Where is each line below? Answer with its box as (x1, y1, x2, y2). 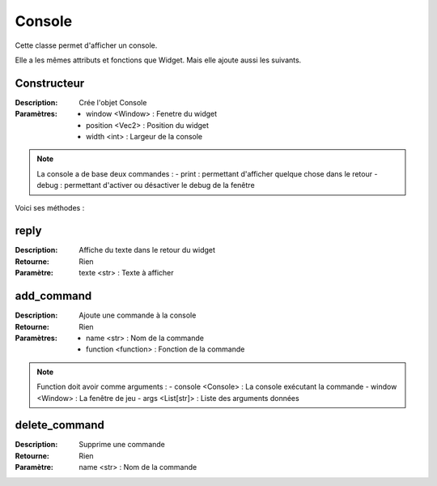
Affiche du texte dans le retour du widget (78, 245, 216, 255)
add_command (15, 289, 92, 303)
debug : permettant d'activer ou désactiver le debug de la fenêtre (36, 181, 255, 190)
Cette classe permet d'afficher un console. (15, 40, 158, 50)
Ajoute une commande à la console (78, 310, 197, 320)
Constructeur (15, 76, 85, 90)
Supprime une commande (78, 440, 166, 450)
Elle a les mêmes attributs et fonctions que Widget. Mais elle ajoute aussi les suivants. (15, 55, 302, 65)
